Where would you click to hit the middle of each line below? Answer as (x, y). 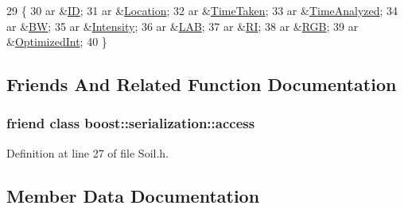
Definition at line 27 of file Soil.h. (88, 152)
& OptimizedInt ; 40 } (57, 42)
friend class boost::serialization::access (131, 123)
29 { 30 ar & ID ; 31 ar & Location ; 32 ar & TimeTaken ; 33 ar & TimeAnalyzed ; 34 (202, 10)
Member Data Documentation (133, 195)
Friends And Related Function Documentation (202, 84)
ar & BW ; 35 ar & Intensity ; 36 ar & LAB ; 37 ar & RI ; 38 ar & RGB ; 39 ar (183, 26)
